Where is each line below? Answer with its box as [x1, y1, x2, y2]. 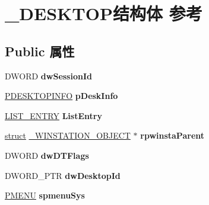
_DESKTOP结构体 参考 [5, 1, 202, 25]
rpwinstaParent [140, 129, 205, 142]
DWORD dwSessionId [5, 69, 92, 82]
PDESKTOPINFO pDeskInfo [5, 89, 118, 102]
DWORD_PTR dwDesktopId [5, 169, 121, 181]
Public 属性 [5, 41, 75, 60]
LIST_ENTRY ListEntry [5, 109, 102, 121]
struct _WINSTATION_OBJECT [5, 129, 131, 142]
